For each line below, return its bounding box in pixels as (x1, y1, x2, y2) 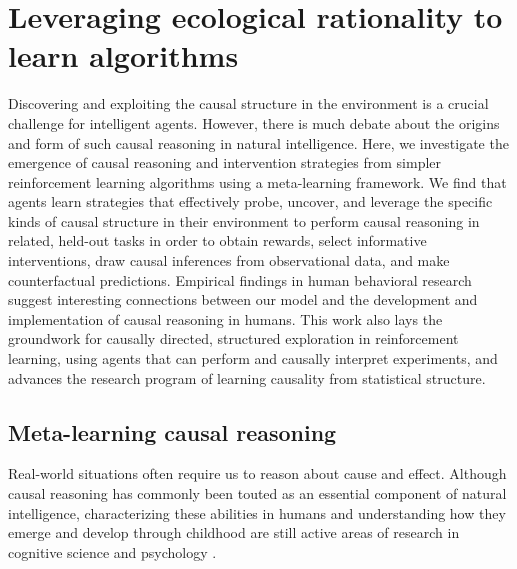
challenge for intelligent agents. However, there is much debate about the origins (8, 112, 500, 133)
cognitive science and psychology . (8, 541, 217, 562)
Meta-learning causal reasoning (8, 416, 337, 447)
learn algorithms (8, 35, 239, 76)
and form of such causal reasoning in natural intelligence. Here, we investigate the (8, 132, 509, 153)
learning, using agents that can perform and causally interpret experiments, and (8, 348, 498, 369)
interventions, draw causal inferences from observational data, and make (8, 250, 450, 271)
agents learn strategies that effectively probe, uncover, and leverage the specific (8, 191, 493, 212)
